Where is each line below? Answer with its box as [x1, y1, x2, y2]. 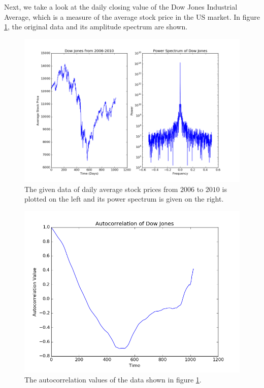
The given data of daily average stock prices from [24, 183, 178, 194]
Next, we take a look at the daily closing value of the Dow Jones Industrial [4, 2, 238, 12]
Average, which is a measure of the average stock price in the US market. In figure [4, 11, 260, 22]
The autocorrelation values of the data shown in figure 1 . [24, 374, 202, 384]
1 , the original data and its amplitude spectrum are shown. [4, 21, 188, 32]
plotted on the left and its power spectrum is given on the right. [24, 193, 224, 204]
